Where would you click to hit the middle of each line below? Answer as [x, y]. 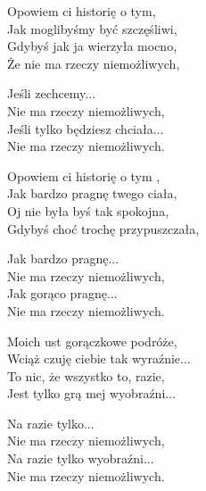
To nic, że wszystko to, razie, [86, 375]
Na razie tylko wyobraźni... [81, 458]
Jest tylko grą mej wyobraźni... [91, 393]
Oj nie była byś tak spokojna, [88, 210]
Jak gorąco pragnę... [62, 293]
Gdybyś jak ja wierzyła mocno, [92, 46]
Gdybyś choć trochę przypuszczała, [103, 228]
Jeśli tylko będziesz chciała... [86, 128]
